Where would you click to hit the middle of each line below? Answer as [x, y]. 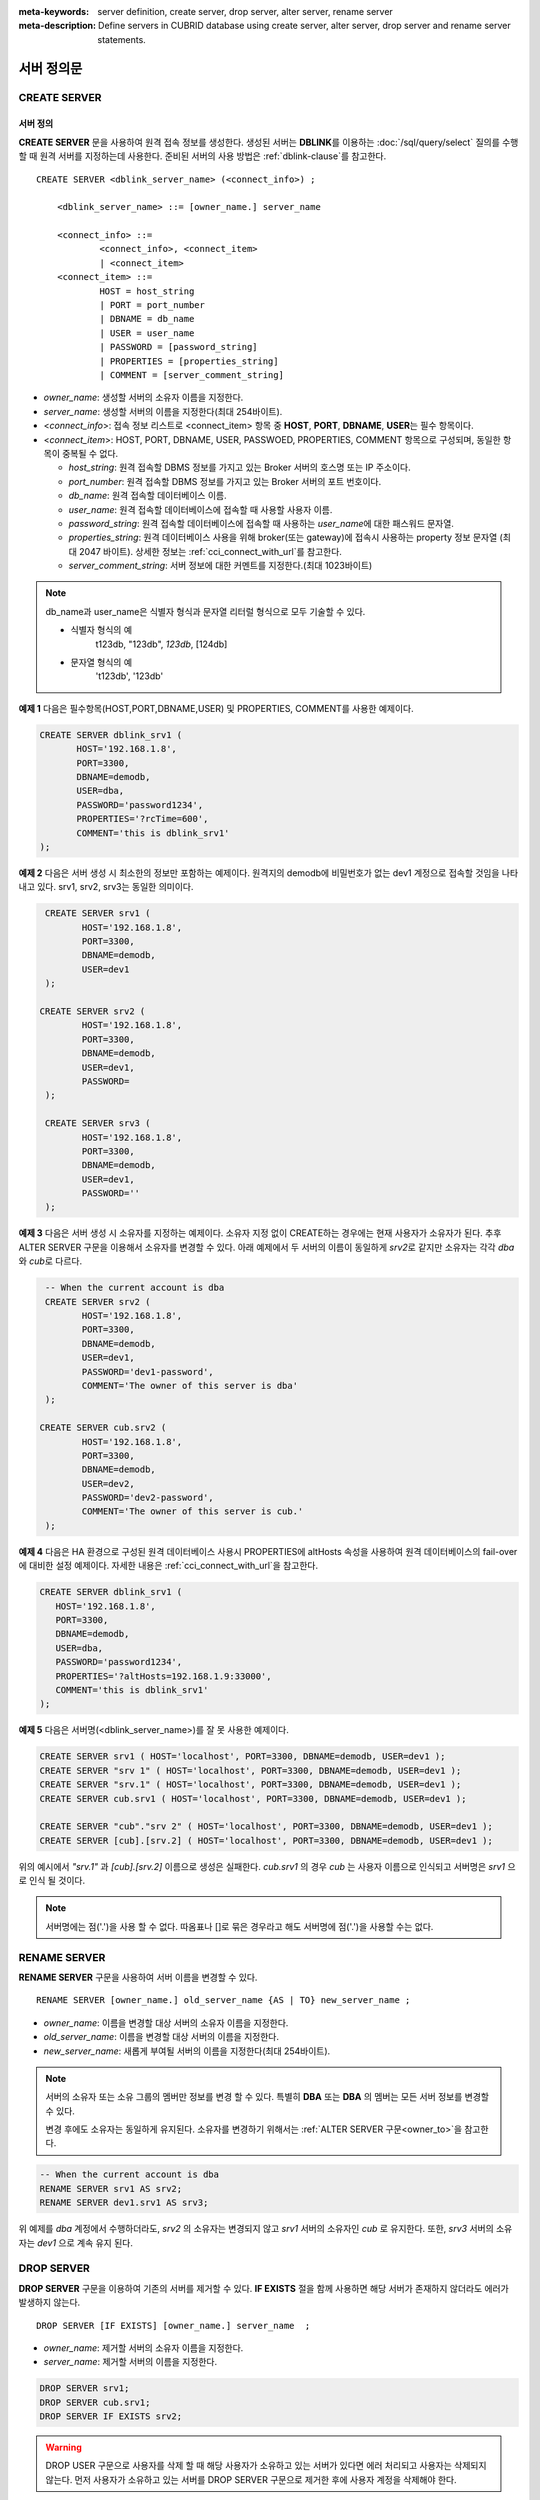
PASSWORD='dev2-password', [147, 1498]
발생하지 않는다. [49, 2302]
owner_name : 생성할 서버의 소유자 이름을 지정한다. [143, 397]
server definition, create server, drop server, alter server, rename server [245, 11]
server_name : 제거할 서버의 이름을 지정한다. [130, 2362]
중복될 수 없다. [90, 453]
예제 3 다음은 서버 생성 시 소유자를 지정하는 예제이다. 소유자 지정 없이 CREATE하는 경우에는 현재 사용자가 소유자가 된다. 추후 [260, 1233]
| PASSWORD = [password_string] [179, 347]
